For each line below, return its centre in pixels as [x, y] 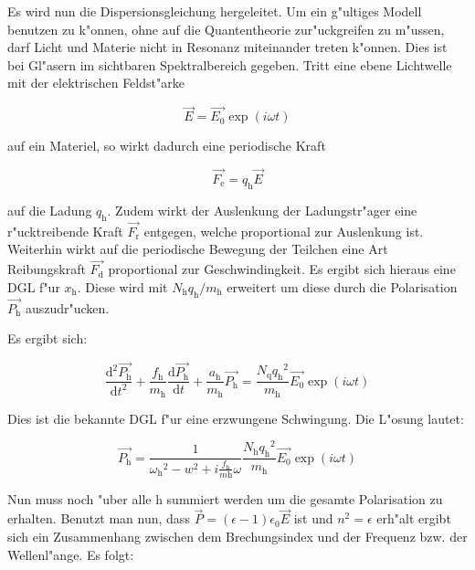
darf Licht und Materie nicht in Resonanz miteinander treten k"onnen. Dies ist [227, 47]
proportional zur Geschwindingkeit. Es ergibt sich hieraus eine [282, 269]
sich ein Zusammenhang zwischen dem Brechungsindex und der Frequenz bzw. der [237, 537]
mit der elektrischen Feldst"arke [96, 83]
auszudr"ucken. [67, 307]
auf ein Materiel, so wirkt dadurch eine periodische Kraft [167, 146]
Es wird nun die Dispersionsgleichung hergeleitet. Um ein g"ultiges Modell [215, 11]
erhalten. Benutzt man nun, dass [99, 518]
